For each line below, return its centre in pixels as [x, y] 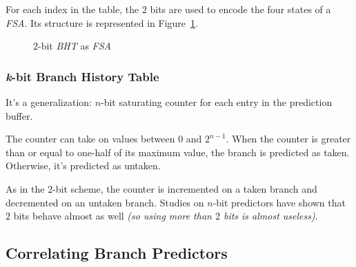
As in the [25, 188]
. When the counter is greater [288, 139]
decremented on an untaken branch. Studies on [105, 202]
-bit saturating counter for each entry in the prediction [217, 102]
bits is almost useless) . [270, 216]
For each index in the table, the [72, 9]
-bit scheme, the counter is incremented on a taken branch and [185, 188]
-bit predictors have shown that [279, 202]
